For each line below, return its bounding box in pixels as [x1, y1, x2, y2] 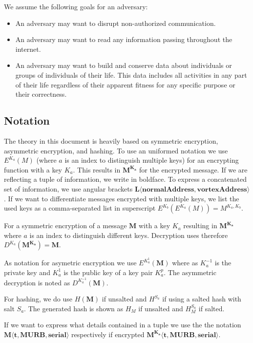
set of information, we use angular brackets [4, 183, 133, 193]
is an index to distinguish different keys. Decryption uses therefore [29, 230, 228, 240]
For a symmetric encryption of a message [4, 220, 127, 231]
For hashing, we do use [4, 294, 72, 304]
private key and [4, 267, 50, 277]
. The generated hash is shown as [24, 303, 124, 313]
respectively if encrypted [71, 329, 145, 339]
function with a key [4, 164, 63, 174]
